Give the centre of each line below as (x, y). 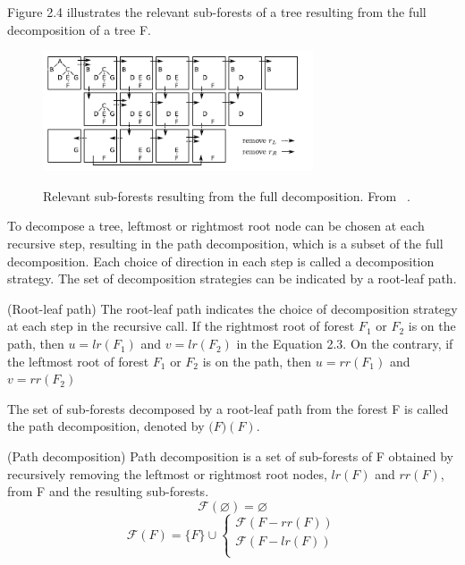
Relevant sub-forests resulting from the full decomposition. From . (227, 195)
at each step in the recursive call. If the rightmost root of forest (181, 326)
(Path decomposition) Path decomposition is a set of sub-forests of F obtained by (230, 456)
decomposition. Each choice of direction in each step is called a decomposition (221, 261)
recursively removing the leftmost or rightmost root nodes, (167, 473)
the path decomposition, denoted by (106, 426)
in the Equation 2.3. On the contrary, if (345, 344)
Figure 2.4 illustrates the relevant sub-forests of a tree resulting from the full (217, 12)
